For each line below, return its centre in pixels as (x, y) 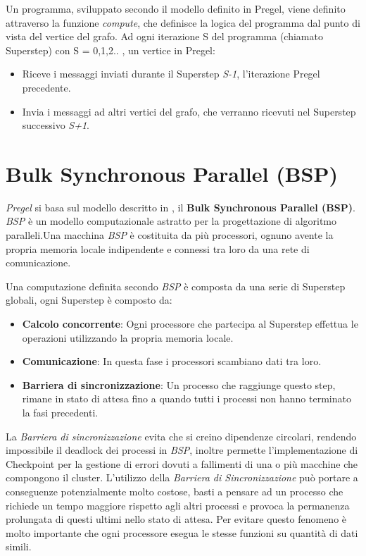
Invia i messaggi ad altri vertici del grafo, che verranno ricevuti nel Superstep (189, 111)
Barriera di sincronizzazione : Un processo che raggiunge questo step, (179, 384)
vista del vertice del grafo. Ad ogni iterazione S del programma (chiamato (164, 36)
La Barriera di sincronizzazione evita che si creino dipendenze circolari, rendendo (181, 436)
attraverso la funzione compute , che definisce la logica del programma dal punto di (183, 22)
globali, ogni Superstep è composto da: (89, 300)
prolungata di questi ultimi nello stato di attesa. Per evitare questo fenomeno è (176, 519)
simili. (19, 546)
